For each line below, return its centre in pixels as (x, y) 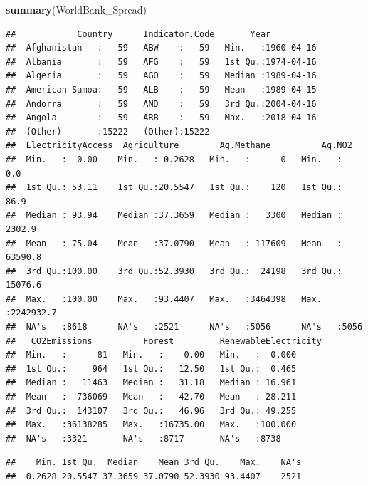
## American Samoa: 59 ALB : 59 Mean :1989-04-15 (161, 89)
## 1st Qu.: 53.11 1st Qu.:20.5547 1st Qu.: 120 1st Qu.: (174, 188)
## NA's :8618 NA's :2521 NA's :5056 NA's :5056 (184, 327)
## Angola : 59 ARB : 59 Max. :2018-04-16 (161, 118)
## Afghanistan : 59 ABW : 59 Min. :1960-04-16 (161, 48)
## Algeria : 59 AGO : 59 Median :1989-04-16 (161, 76)
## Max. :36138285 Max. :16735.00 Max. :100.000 (151, 425)
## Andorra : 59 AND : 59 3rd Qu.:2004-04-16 (161, 104)
